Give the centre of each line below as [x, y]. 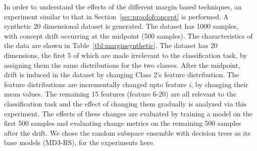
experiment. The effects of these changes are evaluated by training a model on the [128, 113]
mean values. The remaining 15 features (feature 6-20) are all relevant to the [120, 94]
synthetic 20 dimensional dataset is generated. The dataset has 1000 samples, [121, 26]
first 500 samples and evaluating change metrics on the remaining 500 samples [123, 123]
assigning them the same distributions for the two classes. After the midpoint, [122, 65]
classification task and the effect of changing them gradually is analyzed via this [126, 103]
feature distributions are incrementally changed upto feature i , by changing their [126, 84]
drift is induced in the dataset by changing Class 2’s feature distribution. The [122, 75]
